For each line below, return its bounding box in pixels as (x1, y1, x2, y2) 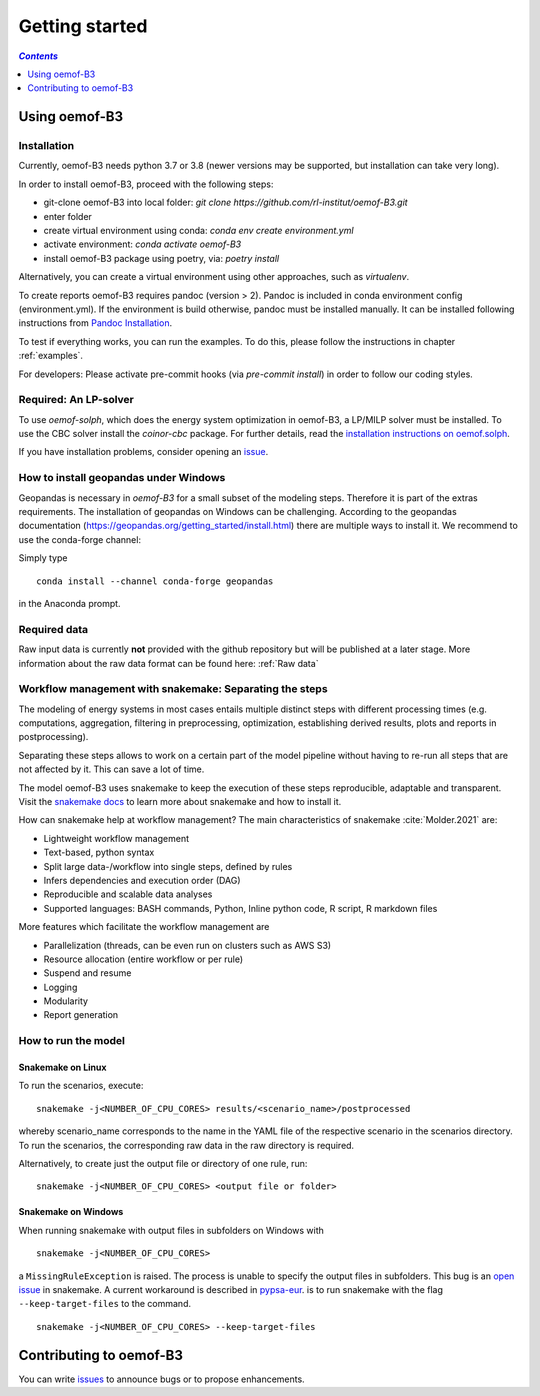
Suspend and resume (43, 967, 132, 979)
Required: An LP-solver (18, 393, 135, 407)
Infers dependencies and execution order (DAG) (43, 874, 241, 886)
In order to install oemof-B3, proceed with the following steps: (18, 178, 274, 190)
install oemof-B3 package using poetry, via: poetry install (43, 252, 280, 264)
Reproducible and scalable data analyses (43, 888, 213, 900)
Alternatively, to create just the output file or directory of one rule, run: (18, 1157, 308, 1169)
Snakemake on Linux (18, 1061, 107, 1074)
